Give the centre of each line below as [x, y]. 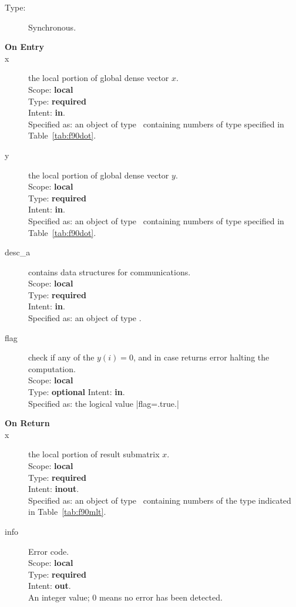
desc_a [18, 252]
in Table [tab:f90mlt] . [67, 512]
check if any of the [61, 357]
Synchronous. [52, 27]
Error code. [49, 551]
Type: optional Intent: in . [77, 392]
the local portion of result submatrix [94, 454]
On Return [27, 423]
